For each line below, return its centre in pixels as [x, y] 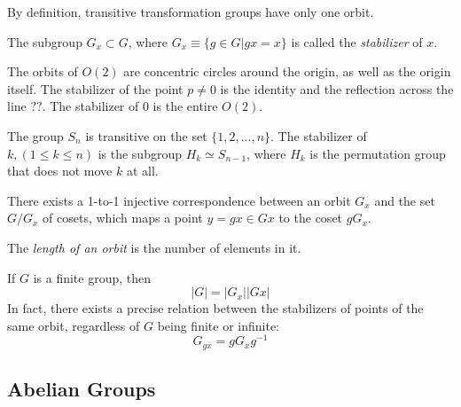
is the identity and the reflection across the [337, 88]
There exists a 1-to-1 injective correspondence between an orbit [179, 200]
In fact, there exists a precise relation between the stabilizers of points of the [215, 308]
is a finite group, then [92, 277]
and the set [405, 200]
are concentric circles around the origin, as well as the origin [287, 71]
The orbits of [43, 71]
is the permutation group [378, 153]
